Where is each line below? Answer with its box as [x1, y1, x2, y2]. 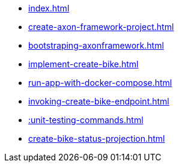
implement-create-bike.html [28, 59, 139, 69]
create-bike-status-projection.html [28, 133, 165, 144]
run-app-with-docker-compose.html [28, 77, 172, 88]
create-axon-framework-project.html [28, 22, 174, 32]
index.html [28, 3, 70, 13]
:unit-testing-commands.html [28, 115, 144, 125]
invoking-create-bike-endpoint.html [28, 96, 169, 106]
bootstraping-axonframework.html [28, 40, 164, 50]
